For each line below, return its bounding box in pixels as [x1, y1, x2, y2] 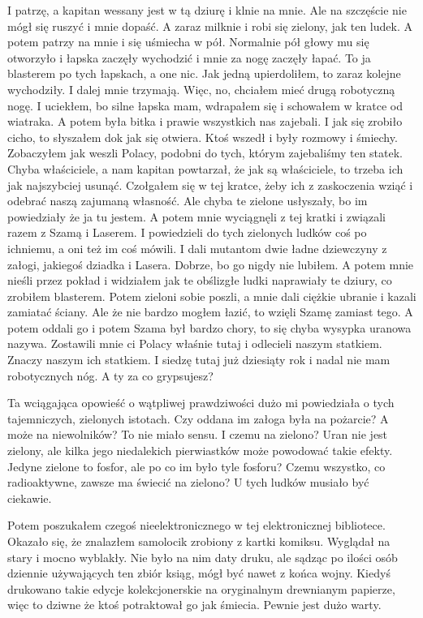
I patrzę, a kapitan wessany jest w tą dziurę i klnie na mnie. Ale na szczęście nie [7, 2, 407, 18]
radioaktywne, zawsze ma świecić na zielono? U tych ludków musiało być [7, 474, 369, 491]
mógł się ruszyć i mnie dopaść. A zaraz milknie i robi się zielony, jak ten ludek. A [7, 17, 412, 34]
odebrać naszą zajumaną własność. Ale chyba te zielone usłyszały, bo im [7, 192, 368, 209]
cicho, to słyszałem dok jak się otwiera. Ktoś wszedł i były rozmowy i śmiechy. [7, 128, 398, 145]
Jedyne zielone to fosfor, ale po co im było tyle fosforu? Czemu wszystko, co [7, 457, 386, 474]
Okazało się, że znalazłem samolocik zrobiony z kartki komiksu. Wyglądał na [7, 533, 391, 549]
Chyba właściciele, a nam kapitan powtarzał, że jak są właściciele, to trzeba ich [7, 160, 404, 177]
